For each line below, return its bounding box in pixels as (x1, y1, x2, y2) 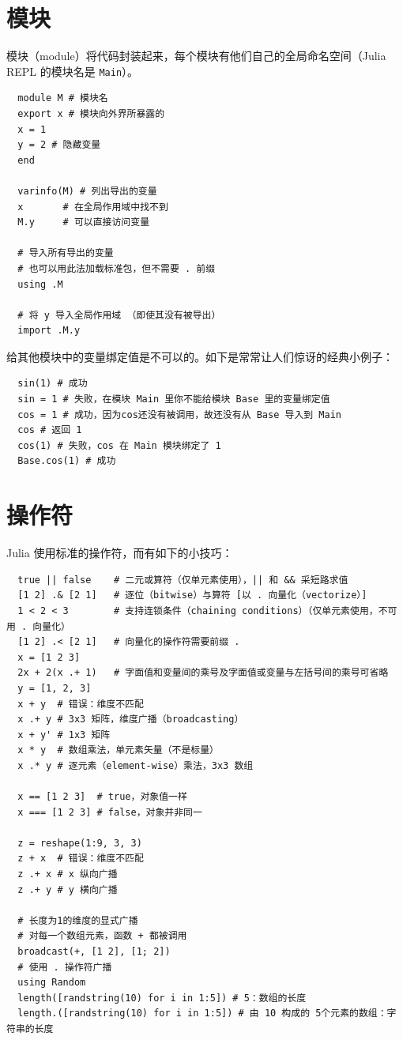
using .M (17, 278, 63, 290)
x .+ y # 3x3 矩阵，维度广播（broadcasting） (17, 714, 244, 725)
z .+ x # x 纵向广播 (17, 869, 118, 880)
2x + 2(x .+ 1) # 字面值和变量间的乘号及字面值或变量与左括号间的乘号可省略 (17, 667, 389, 679)
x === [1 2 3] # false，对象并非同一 (17, 806, 202, 818)
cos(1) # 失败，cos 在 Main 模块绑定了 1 (17, 439, 221, 451)
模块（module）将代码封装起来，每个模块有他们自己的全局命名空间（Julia (6, 47, 386, 64)
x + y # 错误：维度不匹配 (17, 698, 144, 710)
